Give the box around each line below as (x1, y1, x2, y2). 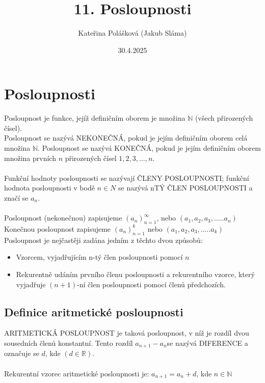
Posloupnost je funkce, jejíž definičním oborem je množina (4, 113, 185, 123)
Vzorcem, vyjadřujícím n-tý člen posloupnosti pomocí (16, 252, 183, 262)
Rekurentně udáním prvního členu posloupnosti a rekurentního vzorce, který (16, 268, 255, 279)
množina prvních (4, 152, 56, 163)
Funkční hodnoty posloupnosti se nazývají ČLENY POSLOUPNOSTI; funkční (4, 172, 249, 183)
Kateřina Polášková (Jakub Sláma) (78, 28, 187, 38)
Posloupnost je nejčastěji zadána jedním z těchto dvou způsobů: (4, 234, 203, 245)
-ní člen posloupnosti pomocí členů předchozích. (77, 279, 226, 289)
